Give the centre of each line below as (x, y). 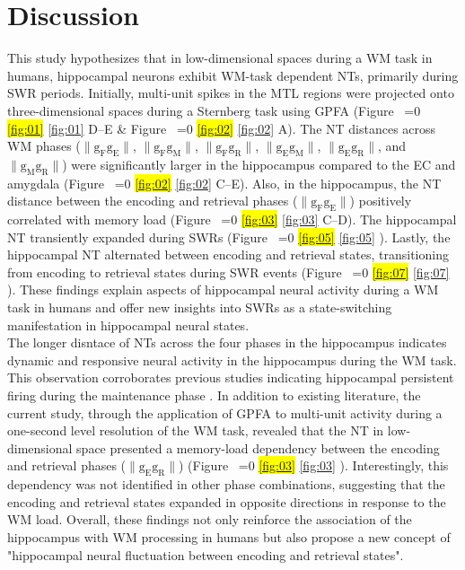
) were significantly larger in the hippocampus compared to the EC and (259, 164)
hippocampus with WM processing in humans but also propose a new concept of (229, 536)
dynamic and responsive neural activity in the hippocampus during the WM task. (232, 360)
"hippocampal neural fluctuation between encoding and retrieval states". (206, 554)
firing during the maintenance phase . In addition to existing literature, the (214, 395)
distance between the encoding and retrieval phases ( (153, 201)
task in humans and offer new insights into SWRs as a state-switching (200, 307)
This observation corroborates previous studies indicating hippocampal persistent (231, 377)
